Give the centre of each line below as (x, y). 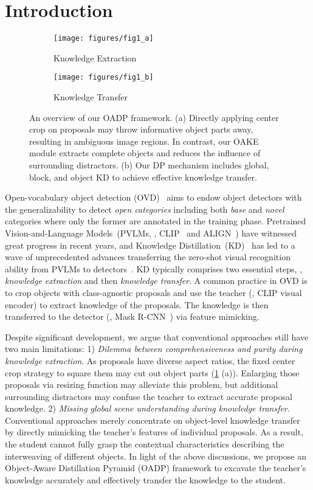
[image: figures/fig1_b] (104, 78)
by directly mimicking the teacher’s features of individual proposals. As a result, (154, 432)
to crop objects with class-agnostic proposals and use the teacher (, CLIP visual (153, 292)
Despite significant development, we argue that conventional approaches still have (157, 336)
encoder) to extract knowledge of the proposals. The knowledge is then (137, 304)
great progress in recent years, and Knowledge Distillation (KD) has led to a (150, 245)
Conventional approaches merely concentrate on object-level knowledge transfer (153, 420)
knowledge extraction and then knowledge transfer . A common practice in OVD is (156, 281)
